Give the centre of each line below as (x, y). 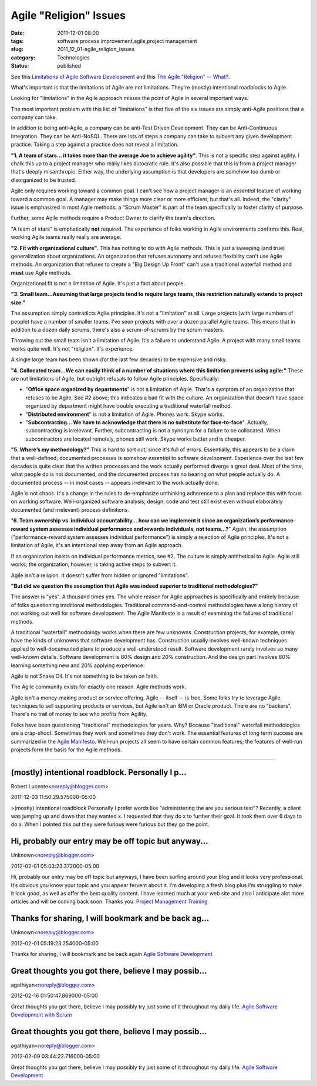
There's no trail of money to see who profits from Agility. (79, 714)
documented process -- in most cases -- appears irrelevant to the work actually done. (115, 482)
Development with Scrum (41, 1015)
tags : (17, 41)
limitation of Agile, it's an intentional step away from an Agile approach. (97, 545)
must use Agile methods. (41, 272)
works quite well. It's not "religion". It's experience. (72, 349)
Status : (20, 66)
